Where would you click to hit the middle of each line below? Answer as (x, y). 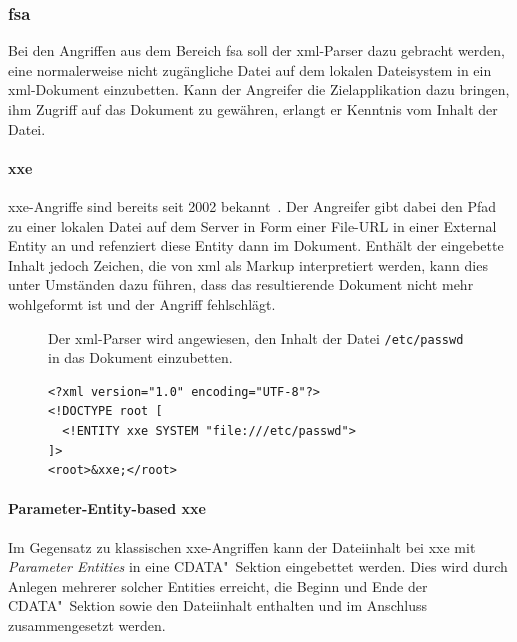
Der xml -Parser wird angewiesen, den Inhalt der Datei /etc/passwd (256, 337)
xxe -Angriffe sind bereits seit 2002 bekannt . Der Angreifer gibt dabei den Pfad (252, 205)
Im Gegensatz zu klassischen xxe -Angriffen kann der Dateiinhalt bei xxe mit (242, 546)
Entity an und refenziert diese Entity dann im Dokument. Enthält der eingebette (256, 245)
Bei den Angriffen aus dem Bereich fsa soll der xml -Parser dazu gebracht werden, (256, 50)
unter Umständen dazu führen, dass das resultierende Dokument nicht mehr (241, 284)
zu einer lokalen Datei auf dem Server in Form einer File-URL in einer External (252, 225)
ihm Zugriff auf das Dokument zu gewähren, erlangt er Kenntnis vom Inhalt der (253, 109)
